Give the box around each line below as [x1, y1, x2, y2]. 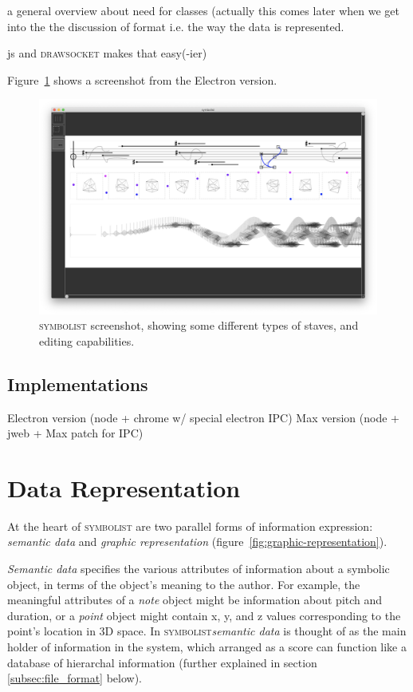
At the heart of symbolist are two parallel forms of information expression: [7, 517, 373, 534]
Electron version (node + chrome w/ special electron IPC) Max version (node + [7, 409, 399, 425]
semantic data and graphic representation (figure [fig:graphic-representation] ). [7, 533, 387, 550]
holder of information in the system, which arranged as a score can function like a [7, 638, 407, 654]
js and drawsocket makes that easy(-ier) [7, 45, 207, 61]
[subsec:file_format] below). [7, 670, 142, 686]
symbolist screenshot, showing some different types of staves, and [39, 317, 359, 334]
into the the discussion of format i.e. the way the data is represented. [7, 18, 344, 34]
